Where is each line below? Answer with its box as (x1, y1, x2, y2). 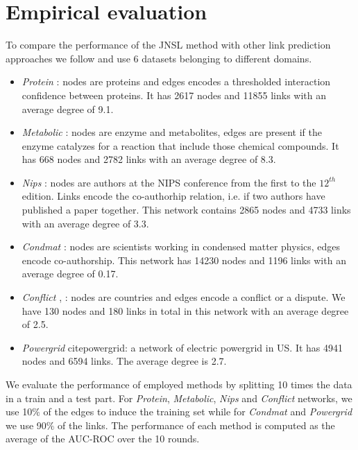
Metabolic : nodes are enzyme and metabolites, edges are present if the (22, 125, 322, 139)
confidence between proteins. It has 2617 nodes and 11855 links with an (22, 87, 327, 102)
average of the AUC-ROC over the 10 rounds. (6, 431, 200, 446)
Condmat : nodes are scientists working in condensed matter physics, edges (22, 239, 341, 254)
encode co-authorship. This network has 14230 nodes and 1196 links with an (22, 252, 346, 267)
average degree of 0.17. (22, 266, 119, 281)
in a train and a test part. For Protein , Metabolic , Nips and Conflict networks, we (6, 390, 352, 405)
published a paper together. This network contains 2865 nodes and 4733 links (22, 202, 351, 217)
